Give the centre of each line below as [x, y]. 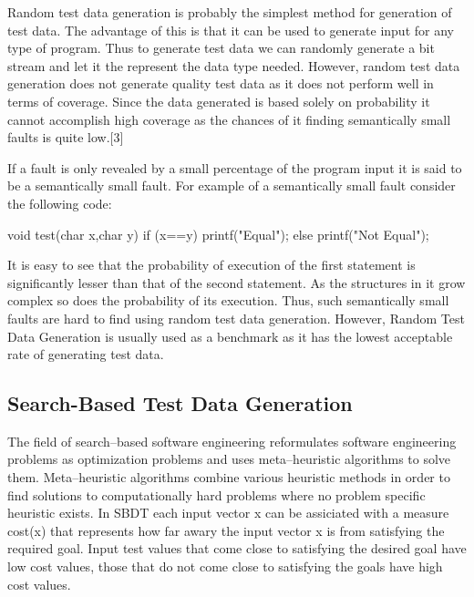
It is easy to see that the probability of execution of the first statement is [211, 265]
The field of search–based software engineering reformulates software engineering [232, 441]
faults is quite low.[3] [66, 137]
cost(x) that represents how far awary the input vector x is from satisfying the [226, 530]
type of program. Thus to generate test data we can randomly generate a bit [221, 48]
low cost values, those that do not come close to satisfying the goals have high [225, 566]
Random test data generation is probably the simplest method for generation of [230, 12]
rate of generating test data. [86, 354]
